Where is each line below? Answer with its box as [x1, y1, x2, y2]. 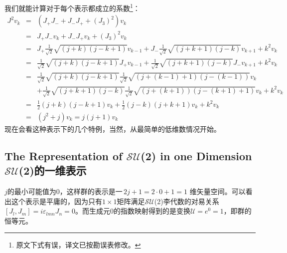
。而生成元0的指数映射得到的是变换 [75, 206, 190, 216]
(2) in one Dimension [141, 148, 252, 163]
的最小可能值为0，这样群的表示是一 [7, 186, 123, 197]
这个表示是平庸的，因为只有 [11, 196, 102, 206]
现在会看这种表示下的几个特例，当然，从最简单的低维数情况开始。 [4, 123, 221, 134]
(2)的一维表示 [18, 163, 87, 178]
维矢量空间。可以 [189, 186, 246, 197]
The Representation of [4, 148, 123, 163]
